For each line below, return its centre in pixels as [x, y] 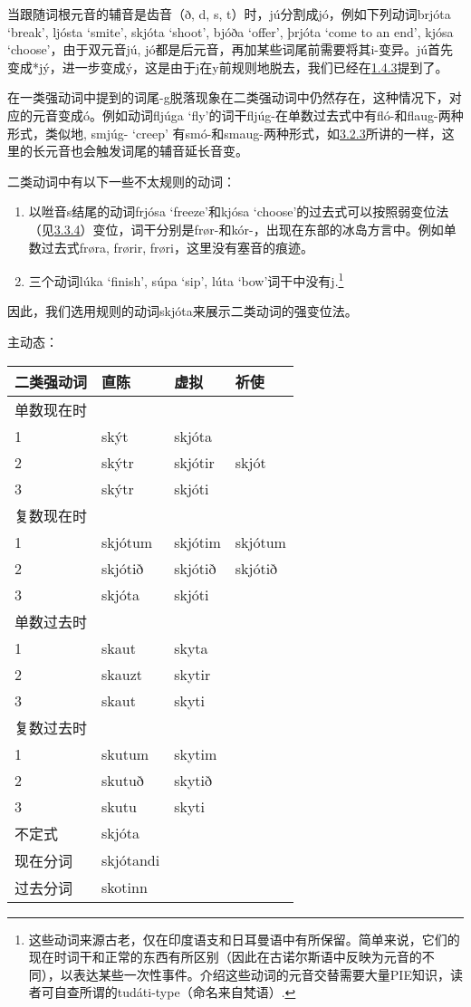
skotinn [125, 887]
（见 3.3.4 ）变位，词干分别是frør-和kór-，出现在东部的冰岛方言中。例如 [236, 229]
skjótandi [131, 860]
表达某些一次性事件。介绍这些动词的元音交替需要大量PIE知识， [261, 974]
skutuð [123, 780]
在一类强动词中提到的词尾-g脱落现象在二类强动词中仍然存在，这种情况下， [228, 97]
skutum [125, 753]
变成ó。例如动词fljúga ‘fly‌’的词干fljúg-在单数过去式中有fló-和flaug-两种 [260, 115]
